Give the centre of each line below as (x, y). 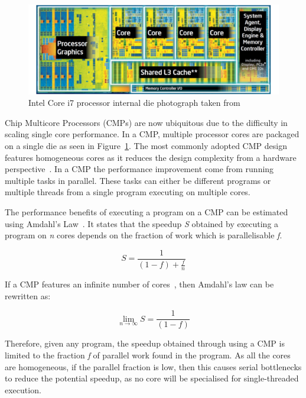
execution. (23, 389)
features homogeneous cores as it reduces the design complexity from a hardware (151, 157)
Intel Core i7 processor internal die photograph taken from (134, 103)
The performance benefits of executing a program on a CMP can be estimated (147, 212)
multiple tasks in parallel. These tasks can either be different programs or (138, 180)
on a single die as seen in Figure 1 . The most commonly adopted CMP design (146, 146)
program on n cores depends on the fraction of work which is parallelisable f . (144, 235)
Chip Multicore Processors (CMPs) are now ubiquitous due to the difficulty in (146, 122)
